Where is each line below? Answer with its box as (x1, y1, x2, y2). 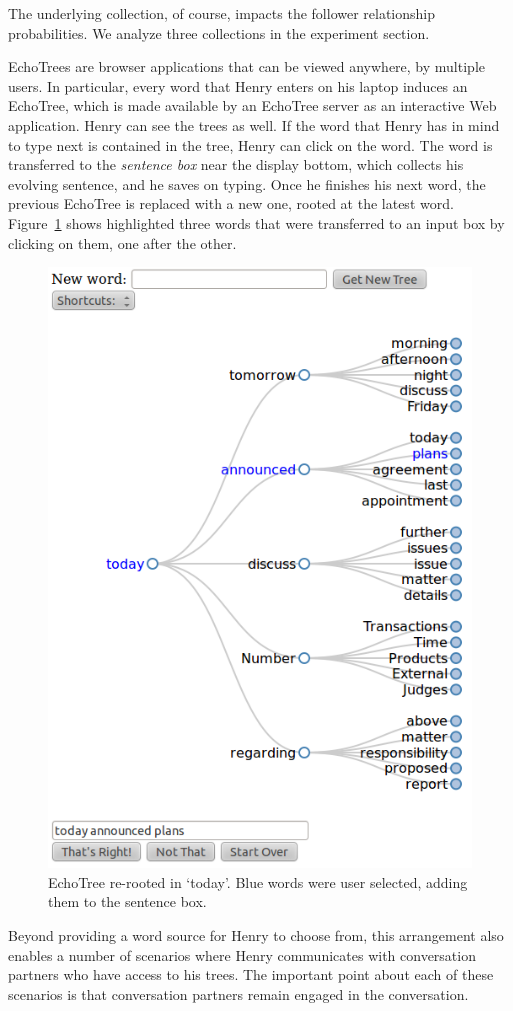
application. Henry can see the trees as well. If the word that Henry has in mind (8, 114, 500, 135)
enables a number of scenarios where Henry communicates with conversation (8, 944, 476, 965)
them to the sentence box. (48, 891, 207, 912)
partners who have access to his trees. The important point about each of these (8, 964, 494, 985)
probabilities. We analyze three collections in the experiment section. (8, 22, 430, 43)
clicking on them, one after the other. (8, 232, 237, 253)
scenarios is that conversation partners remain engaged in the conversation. (8, 983, 469, 1004)
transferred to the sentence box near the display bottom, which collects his (8, 154, 464, 175)
